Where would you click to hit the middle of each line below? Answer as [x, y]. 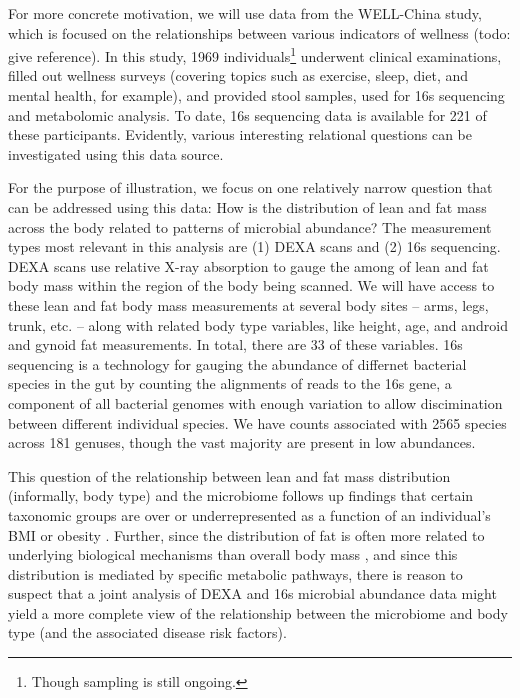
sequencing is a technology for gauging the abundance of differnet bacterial [237, 363]
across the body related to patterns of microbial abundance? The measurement [250, 226]
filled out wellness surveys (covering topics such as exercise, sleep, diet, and [238, 75]
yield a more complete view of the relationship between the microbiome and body [258, 612]
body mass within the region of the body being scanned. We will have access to [251, 285]
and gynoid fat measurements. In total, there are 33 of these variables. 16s [235, 344]
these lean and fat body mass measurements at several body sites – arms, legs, [248, 304]
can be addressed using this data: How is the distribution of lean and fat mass [247, 207]
